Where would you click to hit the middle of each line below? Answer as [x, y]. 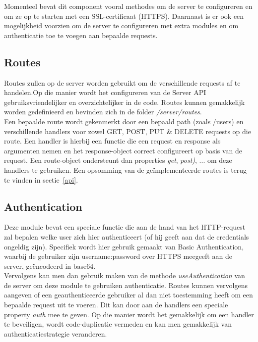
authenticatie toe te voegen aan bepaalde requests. [81, 35]
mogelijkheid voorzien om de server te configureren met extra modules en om [121, 25]
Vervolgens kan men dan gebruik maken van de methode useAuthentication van [125, 275]
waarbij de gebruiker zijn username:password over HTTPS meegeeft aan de [118, 256]
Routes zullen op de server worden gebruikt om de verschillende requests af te [122, 82]
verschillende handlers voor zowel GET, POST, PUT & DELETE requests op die [128, 131]
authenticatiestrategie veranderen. [56, 333]
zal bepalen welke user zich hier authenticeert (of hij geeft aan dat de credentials [127, 236]
